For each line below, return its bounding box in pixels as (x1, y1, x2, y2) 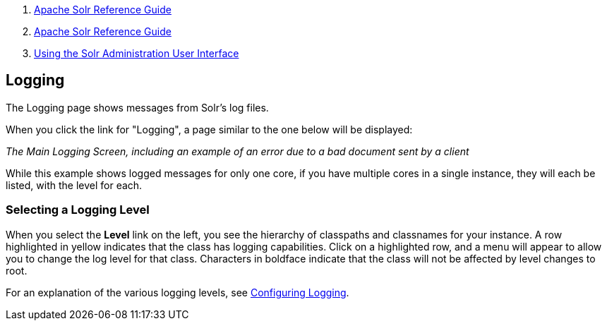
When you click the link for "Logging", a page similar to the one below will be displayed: (6, 123, 413, 135)
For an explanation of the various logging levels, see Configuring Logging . (6, 286, 349, 298)
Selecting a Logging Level (6, 203, 150, 217)
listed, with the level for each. (6, 179, 143, 191)
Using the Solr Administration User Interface (34, 47, 239, 59)
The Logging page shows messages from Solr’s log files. (6, 101, 269, 114)
